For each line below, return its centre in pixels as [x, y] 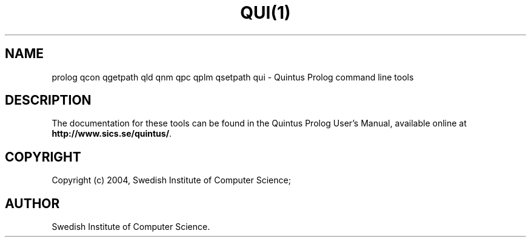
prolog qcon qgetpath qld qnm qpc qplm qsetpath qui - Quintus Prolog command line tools [233, 77]
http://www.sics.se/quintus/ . [112, 134]
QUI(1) [265, 13]
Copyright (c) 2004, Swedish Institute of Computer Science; [171, 180]
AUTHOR [32, 203]
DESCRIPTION [48, 100]
